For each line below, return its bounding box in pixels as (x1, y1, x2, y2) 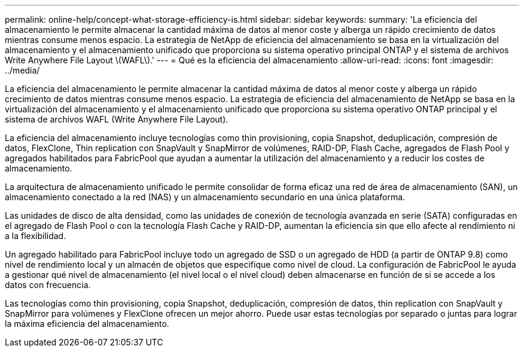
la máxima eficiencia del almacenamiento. (5, 319, 169, 329)
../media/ (5, 65, 40, 75)
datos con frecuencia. (5, 280, 91, 290)
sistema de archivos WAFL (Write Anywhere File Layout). (5, 114, 229, 124)
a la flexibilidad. (5, 231, 66, 241)
